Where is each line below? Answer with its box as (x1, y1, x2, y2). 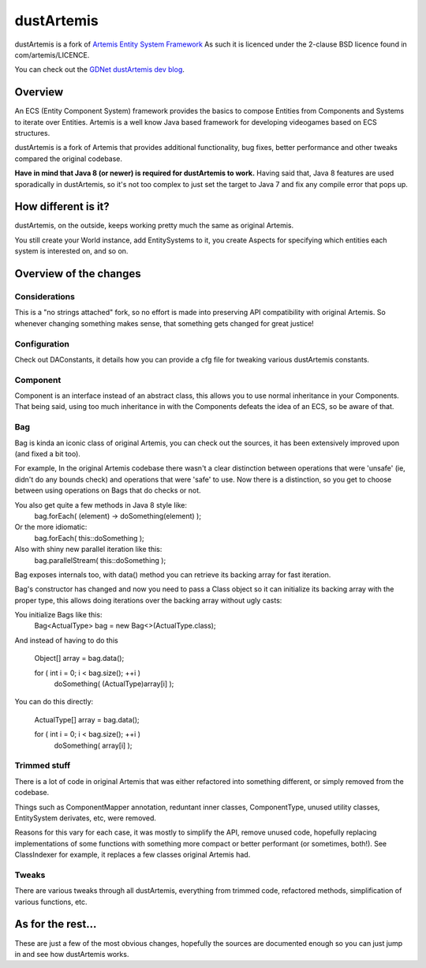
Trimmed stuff (14, 760, 71, 771)
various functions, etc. (14, 897, 88, 906)
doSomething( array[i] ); (54, 741, 133, 750)
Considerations (14, 291, 75, 302)
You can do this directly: (14, 697, 94, 707)
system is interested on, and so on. (14, 246, 129, 256)
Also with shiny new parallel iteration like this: (14, 545, 163, 554)
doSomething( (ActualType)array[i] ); (54, 679, 174, 688)
